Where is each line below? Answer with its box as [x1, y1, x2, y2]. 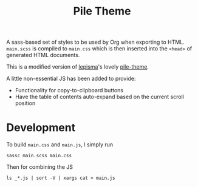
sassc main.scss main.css [6, 153, 72, 159]
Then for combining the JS [6, 163, 73, 171]
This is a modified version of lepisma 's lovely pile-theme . [6, 63, 149, 70]
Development [6, 121, 76, 135]
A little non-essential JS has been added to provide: [6, 75, 136, 83]
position [15, 100, 36, 107]
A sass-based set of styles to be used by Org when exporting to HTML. [6, 38, 185, 46]
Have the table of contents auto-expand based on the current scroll [15, 93, 184, 101]
